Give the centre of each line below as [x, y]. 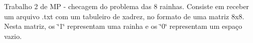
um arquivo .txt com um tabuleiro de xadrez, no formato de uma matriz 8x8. [124, 16]
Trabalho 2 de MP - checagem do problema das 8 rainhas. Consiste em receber [127, 6]
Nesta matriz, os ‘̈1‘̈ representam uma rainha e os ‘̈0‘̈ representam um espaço [123, 26]
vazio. [13, 36]
